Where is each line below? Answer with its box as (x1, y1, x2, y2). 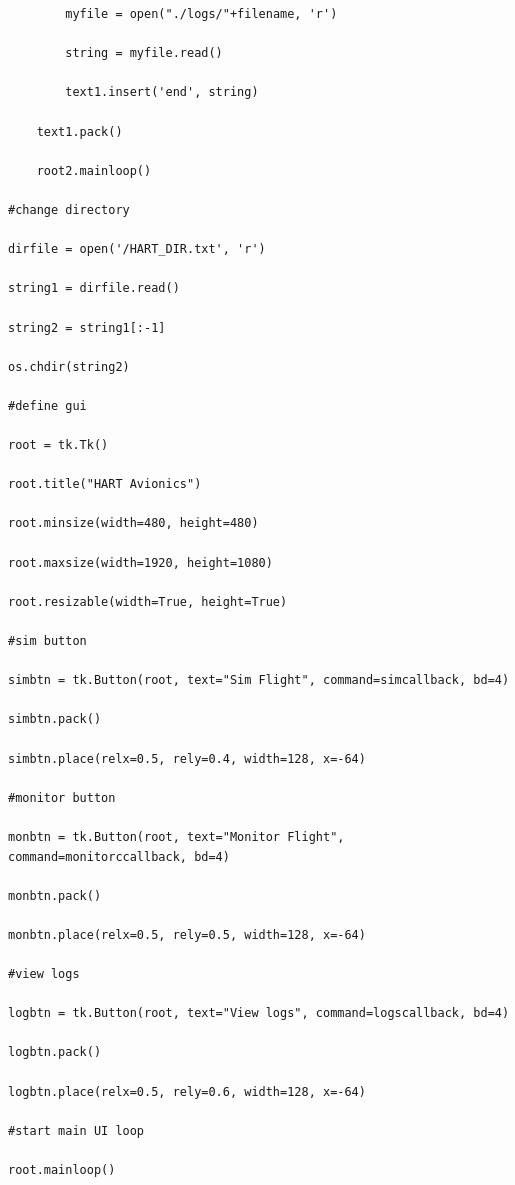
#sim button (8, 634, 87, 648)
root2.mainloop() (36, 163, 152, 178)
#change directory (8, 202, 130, 217)
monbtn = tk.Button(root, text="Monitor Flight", (8, 829, 345, 844)
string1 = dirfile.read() (8, 281, 180, 296)
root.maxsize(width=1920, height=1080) (8, 555, 273, 570)
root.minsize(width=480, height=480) (8, 516, 259, 531)
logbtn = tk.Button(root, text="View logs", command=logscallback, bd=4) (8, 1006, 510, 1021)
